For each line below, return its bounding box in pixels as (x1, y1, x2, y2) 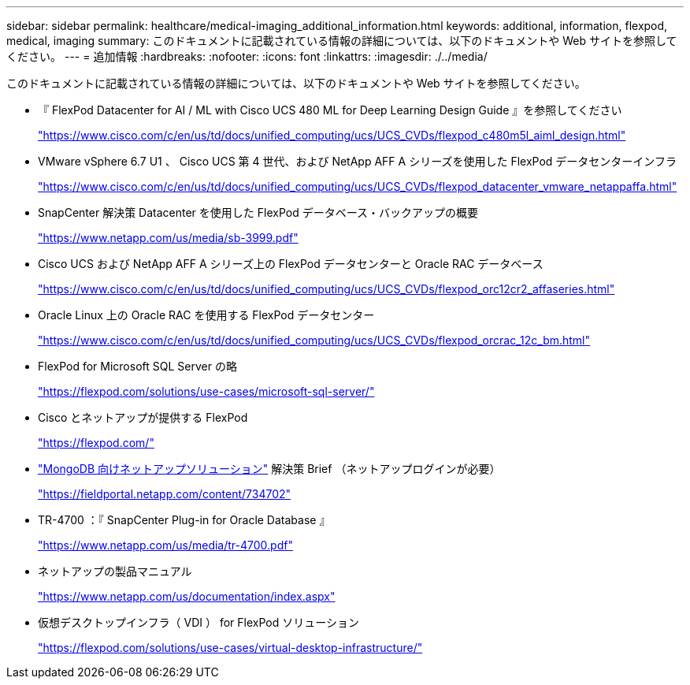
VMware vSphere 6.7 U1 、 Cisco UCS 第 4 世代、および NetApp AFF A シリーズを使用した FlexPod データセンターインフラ (38, 154, 677, 168)
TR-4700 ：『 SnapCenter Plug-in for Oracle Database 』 (38, 513, 331, 527)
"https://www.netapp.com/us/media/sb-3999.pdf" (38, 231, 299, 244)
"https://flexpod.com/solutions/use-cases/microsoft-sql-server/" (38, 385, 375, 398)
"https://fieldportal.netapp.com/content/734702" (38, 487, 291, 501)
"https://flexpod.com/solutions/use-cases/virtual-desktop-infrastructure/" (38, 641, 423, 654)
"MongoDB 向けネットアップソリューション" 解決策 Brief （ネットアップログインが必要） (38, 462, 501, 475)
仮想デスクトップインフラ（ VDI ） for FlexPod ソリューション (38, 616, 359, 629)
